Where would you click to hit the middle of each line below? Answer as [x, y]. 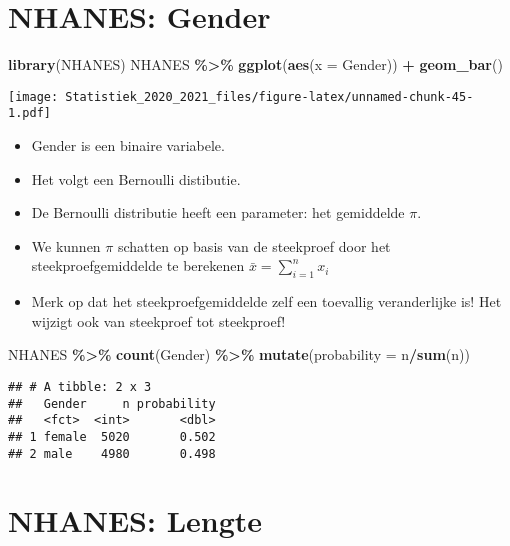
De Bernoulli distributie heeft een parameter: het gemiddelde [218, 212]
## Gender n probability [112, 403]
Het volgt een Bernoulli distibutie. [136, 178]
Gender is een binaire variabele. [128, 145]
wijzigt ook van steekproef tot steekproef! [158, 320]
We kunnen [66, 245]
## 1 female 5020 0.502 [112, 436]
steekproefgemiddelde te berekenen [138, 265]
